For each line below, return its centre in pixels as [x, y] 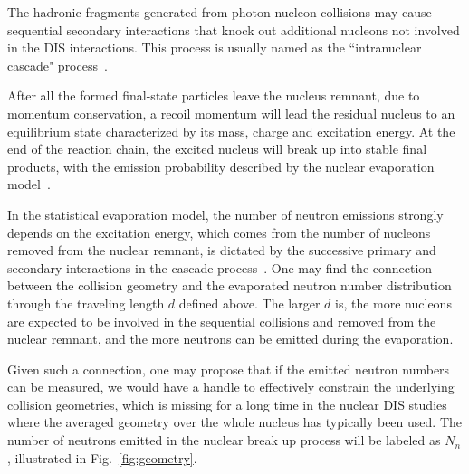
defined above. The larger [249, 303]
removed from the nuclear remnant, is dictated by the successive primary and [222, 250]
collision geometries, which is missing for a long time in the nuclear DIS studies [227, 404]
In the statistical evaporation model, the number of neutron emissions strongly [225, 214]
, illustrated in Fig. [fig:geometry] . [102, 457]
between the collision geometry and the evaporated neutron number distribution [230, 285]
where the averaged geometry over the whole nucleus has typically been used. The [234, 422]
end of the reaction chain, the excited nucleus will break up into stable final [217, 149]
